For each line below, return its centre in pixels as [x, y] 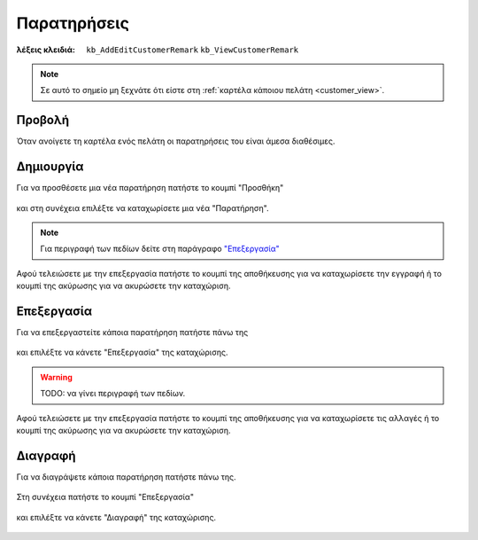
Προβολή [43, 120]
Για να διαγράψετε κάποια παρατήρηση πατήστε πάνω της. [126, 477]
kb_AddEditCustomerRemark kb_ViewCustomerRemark [193, 50]
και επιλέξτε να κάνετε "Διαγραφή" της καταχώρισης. [116, 517]
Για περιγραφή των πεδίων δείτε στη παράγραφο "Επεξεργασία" [160, 249]
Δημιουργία [50, 167]
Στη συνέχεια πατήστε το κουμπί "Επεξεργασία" [105, 497]
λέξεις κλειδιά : [46, 50]
